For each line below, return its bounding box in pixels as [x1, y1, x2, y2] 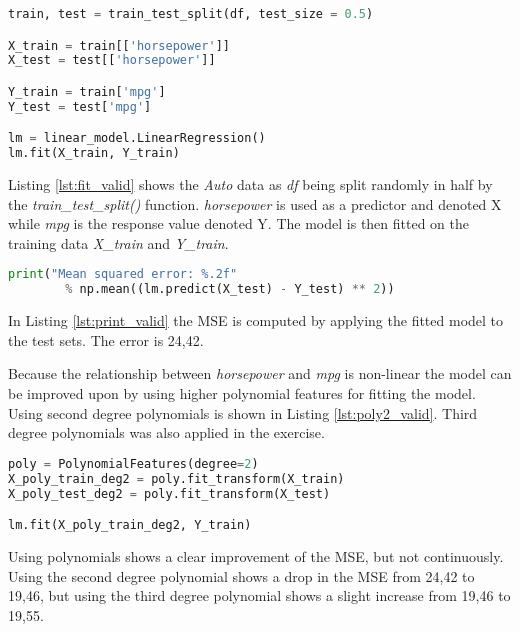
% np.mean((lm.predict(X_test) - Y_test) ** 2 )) [65, 282, 395, 297]
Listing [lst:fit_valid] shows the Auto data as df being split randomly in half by [8, 174, 493, 195]
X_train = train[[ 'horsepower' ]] [8, 38, 230, 53]
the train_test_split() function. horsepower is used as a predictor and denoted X [8, 193, 502, 214]
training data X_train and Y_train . [8, 232, 229, 253]
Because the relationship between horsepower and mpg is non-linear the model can [8, 363, 512, 384]
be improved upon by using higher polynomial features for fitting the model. [8, 383, 476, 403]
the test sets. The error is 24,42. [8, 329, 204, 350]
